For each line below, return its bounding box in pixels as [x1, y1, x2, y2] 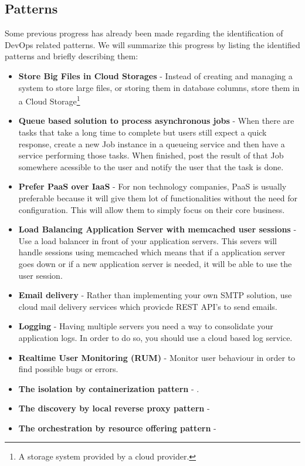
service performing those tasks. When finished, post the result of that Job [18, 149, 284, 161]
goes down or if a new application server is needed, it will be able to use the [18, 257, 292, 269]
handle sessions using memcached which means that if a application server [18, 246, 286, 258]
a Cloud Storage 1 [18, 93, 80, 107]
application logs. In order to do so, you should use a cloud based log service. [18, 331, 293, 343]
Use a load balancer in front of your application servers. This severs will [18, 234, 277, 246]
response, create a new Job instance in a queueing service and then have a [18, 137, 285, 150]
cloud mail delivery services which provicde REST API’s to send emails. [18, 300, 277, 312]
